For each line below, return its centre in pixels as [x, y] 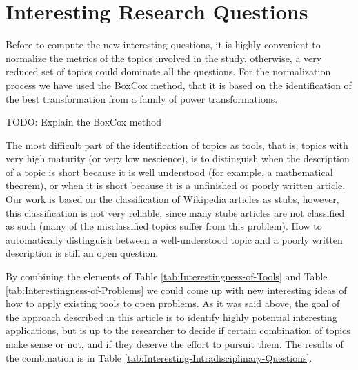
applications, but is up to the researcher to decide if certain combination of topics [178, 330]
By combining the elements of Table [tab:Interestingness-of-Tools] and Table [167, 276]
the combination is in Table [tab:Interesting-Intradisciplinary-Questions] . [159, 357]
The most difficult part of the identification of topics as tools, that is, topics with [177, 145]
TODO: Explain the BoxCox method [84, 122]
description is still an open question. [82, 253]
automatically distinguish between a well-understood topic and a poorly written [174, 239]
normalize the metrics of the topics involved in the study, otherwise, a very [164, 58]
